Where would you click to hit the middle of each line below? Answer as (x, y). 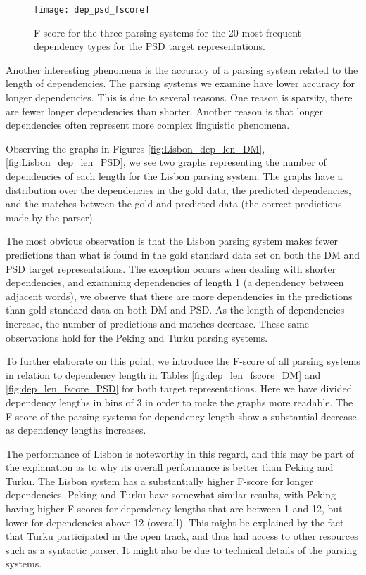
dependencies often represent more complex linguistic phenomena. (148, 125)
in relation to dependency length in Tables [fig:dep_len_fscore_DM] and (163, 374)
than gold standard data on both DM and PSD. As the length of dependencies (175, 310)
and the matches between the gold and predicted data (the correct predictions (174, 203)
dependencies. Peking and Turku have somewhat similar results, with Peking (171, 495)
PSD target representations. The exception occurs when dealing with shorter (171, 268)
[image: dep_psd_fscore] (92, 10)
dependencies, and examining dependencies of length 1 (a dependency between (175, 282)
